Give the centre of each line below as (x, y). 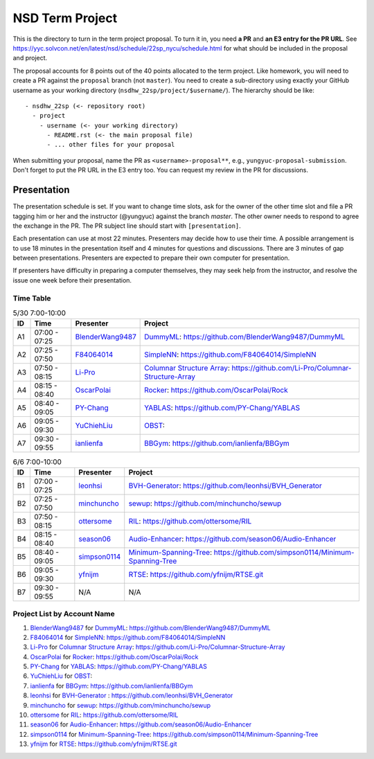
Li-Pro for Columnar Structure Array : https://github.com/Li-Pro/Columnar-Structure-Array (158, 647)
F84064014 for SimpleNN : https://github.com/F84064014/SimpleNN (128, 637)
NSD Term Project (65, 18)
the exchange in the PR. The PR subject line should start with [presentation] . (127, 226)
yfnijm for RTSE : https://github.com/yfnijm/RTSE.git (104, 744)
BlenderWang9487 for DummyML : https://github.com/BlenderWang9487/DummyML (150, 627)
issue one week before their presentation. (72, 280)
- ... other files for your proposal (111, 145)
